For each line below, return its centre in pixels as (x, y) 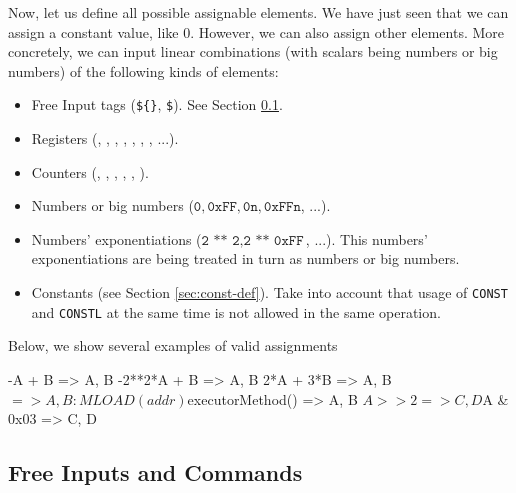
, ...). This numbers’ (366, 238)
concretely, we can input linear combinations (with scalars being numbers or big (253, 51)
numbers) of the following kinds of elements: (143, 70)
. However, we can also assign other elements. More (347, 31)
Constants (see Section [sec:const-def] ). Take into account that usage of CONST (269, 292)
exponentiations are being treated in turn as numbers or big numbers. (245, 258)
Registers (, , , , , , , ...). (105, 138)
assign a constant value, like (93, 31)
